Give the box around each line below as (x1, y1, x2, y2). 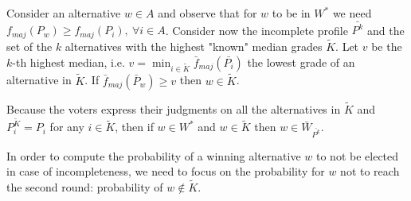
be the (371, 37, 402, 54)
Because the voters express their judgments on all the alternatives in (6, 100, 341, 117)
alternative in (6, 72, 72, 88)
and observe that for (158, 5, 257, 21)
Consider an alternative (6, 5, 121, 21)
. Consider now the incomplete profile (165, 21, 348, 38)
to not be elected (316, 147, 399, 164)
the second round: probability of (6, 179, 163, 195)
